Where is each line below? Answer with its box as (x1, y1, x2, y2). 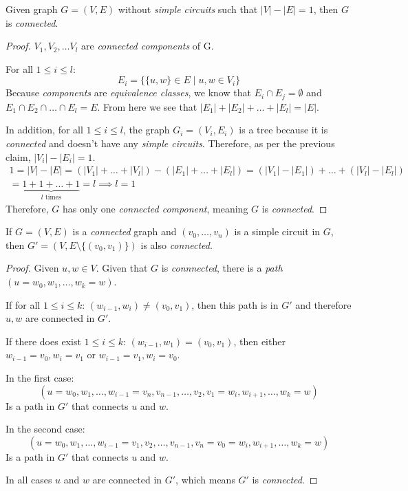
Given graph (6, 2, 58, 16)
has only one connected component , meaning (63, 201, 248, 215)
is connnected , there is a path (161, 261, 283, 275)
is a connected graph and (72, 224, 177, 239)
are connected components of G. (81, 39, 214, 53)
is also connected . (140, 237, 213, 252)
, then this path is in (191, 297, 279, 312)
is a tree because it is (239, 122, 328, 137)
